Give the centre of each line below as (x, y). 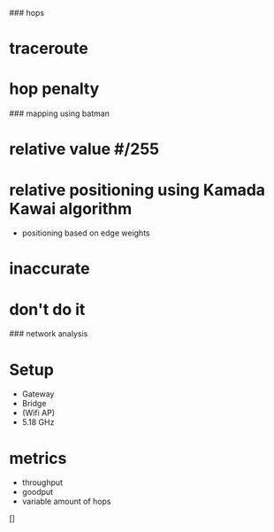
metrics (38, 458)
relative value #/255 (84, 149)
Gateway (38, 394)
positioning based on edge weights (86, 233)
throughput (42, 482)
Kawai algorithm (71, 208)
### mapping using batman (60, 113)
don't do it (47, 309)
